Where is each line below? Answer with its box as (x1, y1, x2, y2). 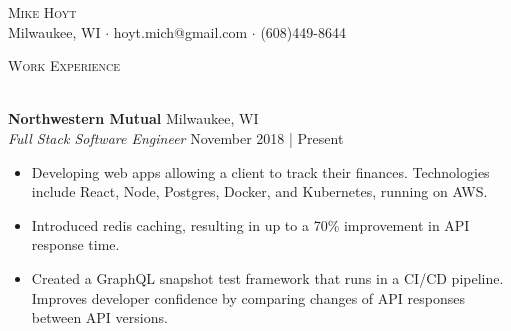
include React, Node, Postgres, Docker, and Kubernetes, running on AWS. (31, 181, 488, 202)
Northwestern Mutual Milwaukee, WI (8, 108, 259, 129)
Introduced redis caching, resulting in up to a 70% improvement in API (31, 214, 470, 235)
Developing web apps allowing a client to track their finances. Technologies (31, 161, 490, 182)
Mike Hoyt (8, 2, 77, 22)
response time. (31, 234, 120, 255)
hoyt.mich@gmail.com (113, 21, 248, 42)
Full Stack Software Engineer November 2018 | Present (8, 127, 344, 148)
